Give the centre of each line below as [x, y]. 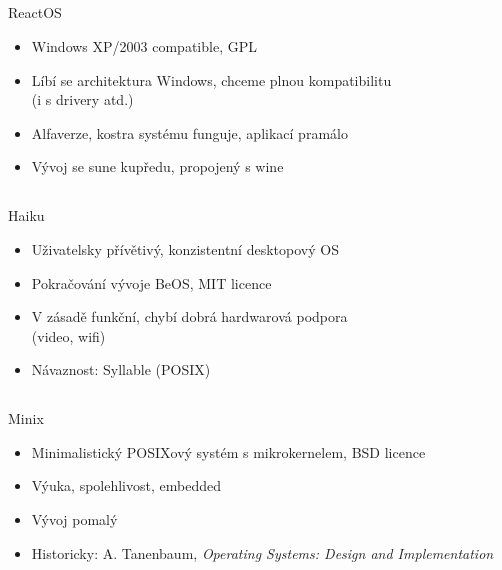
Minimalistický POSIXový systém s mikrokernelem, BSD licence [228, 451]
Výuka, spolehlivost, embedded [126, 485]
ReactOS [35, 12]
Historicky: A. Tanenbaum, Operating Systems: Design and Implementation [262, 552]
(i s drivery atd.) [82, 99]
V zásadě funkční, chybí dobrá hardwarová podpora [189, 316]
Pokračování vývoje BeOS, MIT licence [151, 282]
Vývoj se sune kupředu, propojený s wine [157, 166]
